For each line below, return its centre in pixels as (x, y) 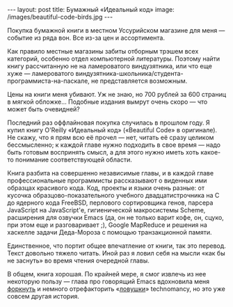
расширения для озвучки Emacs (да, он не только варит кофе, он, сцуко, (115, 218)
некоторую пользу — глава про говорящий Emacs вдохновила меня (109, 281)
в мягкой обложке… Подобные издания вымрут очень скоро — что (107, 102)
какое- (211, 152)
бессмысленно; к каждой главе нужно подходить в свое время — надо (114, 145)
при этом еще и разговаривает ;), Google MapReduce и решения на (107, 225)
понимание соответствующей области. (73, 159)
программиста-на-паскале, (49, 81)
